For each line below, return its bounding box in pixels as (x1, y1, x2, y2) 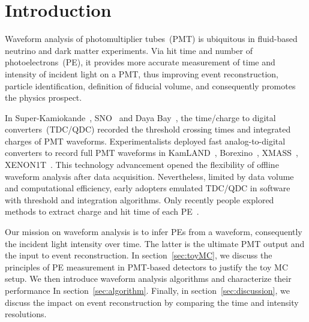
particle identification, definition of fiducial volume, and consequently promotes (5, 79, 296, 92)
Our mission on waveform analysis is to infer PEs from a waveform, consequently (5, 225, 302, 238)
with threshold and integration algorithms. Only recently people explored (5, 193, 274, 206)
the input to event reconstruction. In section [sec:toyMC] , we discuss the (5, 249, 272, 261)
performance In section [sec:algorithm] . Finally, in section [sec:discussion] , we (5, 284, 290, 296)
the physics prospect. (5, 91, 82, 104)
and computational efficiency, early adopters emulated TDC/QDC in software (5, 182, 290, 194)
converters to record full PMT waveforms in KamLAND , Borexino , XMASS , (5, 146, 298, 159)
